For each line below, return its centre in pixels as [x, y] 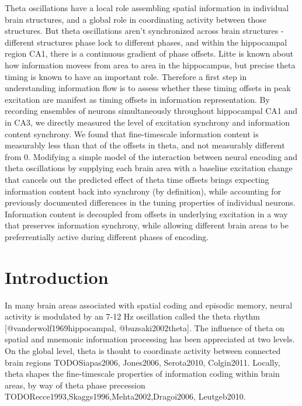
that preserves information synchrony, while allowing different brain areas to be [147, 225]
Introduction [57, 277]
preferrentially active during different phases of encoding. [107, 236]
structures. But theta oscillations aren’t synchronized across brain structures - [144, 31]
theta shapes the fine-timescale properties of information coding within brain [142, 374]
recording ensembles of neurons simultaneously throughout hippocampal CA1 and [151, 111]
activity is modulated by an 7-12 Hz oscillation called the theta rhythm [132, 316]
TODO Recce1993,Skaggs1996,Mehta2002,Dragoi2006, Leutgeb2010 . [125, 396]
